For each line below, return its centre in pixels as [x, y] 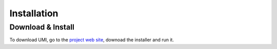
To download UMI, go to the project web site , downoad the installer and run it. [92, 40]
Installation [34, 13]
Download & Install [42, 27]
